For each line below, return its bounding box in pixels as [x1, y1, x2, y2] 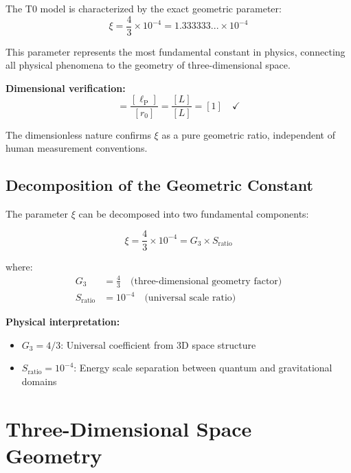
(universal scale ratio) [144, 293, 236, 303]
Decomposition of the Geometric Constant [5, 174, 313, 196]
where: [5, 259, 33, 273]
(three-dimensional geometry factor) [131, 276, 282, 286]
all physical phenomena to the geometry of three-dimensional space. [5, 58, 291, 72]
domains [21, 373, 57, 388]
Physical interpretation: [5, 314, 120, 329]
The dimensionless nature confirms [5, 127, 151, 141]
